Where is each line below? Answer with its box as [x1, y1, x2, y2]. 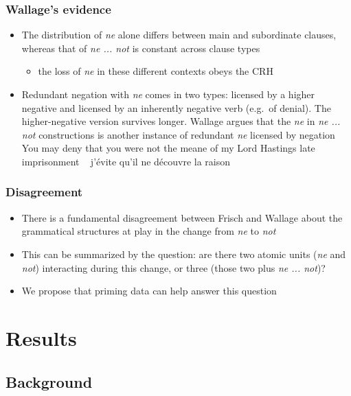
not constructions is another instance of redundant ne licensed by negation [21, 127, 335, 141]
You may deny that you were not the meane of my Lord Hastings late [21, 141, 315, 155]
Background [5, 371, 93, 392]
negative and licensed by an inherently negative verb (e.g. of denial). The [21, 100, 331, 115]
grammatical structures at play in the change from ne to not [21, 224, 276, 238]
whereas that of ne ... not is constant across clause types [21, 40, 260, 55]
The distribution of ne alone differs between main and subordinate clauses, [21, 27, 337, 42]
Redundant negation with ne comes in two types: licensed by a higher [21, 87, 315, 101]
